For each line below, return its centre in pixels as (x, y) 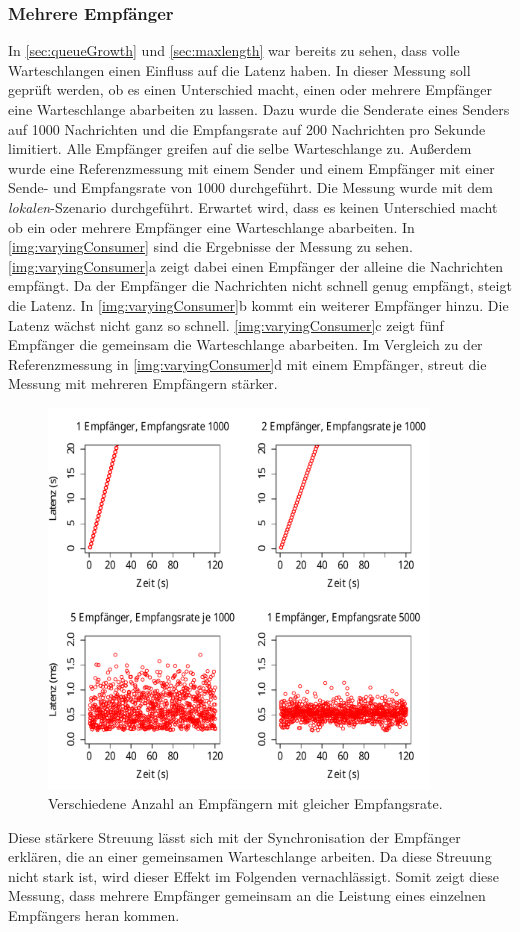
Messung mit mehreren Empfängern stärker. (143, 383)
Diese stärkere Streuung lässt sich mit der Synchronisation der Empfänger (234, 836)
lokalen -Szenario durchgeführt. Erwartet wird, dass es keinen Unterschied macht (253, 206)
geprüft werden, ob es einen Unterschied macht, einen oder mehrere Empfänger (250, 89)
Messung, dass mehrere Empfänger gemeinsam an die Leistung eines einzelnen (247, 895)
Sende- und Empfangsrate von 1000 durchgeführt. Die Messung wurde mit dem (250, 187)
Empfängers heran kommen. (94, 915)
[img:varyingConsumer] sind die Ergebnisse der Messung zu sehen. (210, 246)
